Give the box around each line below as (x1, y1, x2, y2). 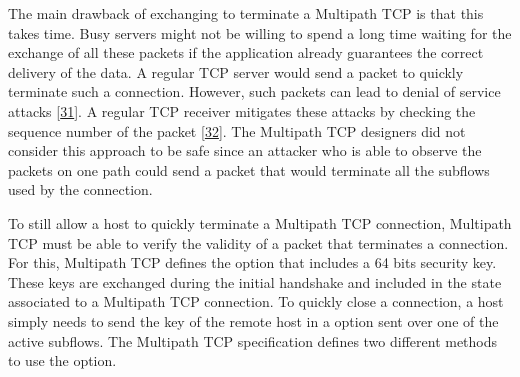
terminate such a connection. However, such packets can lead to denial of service (8, 81, 501, 102)
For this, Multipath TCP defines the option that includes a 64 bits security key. (8, 252, 497, 273)
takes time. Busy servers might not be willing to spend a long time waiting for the (8, 22, 512, 43)
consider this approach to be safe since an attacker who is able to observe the (8, 140, 482, 161)
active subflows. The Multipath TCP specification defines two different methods (8, 330, 498, 351)
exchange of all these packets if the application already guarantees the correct (8, 42, 484, 63)
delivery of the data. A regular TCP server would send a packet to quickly (8, 61, 464, 82)
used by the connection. (8, 179, 153, 200)
